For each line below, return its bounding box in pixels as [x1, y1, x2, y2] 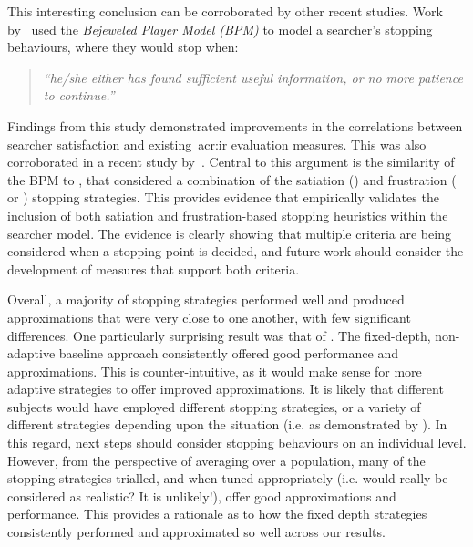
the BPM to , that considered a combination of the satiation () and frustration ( [7, 170, 457, 189]
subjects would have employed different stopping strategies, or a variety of [7, 397, 421, 416]
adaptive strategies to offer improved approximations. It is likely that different [7, 379, 444, 398]
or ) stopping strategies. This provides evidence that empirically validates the [7, 188, 439, 207]
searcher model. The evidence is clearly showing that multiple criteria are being [7, 223, 451, 243]
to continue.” [43, 86, 115, 105]
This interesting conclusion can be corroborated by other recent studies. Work [7, 2, 443, 20]
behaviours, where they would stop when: [7, 37, 239, 57]
